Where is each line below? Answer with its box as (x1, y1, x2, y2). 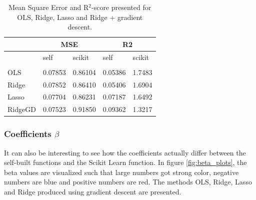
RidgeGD (7, 104, 36, 114)
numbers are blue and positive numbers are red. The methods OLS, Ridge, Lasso (4, 176, 252, 187)
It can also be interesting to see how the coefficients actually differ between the (4, 147, 246, 157)
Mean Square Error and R (8, 2, 89, 12)
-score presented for (91, 2, 151, 12)
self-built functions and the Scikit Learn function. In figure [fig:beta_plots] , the (4, 157, 247, 167)
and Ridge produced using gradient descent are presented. (4, 186, 181, 196)
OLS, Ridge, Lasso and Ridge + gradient (17, 11, 143, 22)
